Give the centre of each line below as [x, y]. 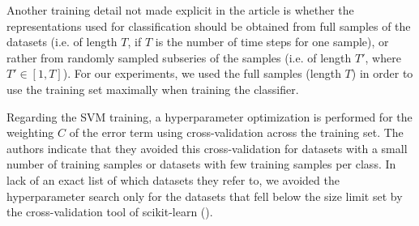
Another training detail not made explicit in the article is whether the [180, 10]
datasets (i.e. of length [62, 42]
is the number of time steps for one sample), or [272, 42]
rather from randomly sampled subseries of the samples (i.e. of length [179, 57]
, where [383, 57]
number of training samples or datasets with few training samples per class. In [201, 164]
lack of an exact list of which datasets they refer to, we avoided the [173, 179]
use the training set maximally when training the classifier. [153, 89]
